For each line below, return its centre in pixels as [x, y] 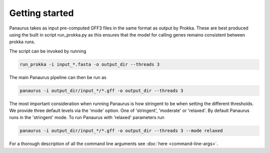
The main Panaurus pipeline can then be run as [58, 77]
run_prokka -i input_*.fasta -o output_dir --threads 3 [90, 64]
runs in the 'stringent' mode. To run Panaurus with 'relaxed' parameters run [87, 117]
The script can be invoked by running [48, 51]
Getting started [41, 13]
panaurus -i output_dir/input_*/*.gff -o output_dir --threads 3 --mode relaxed [121, 131]
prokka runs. [22, 42]
